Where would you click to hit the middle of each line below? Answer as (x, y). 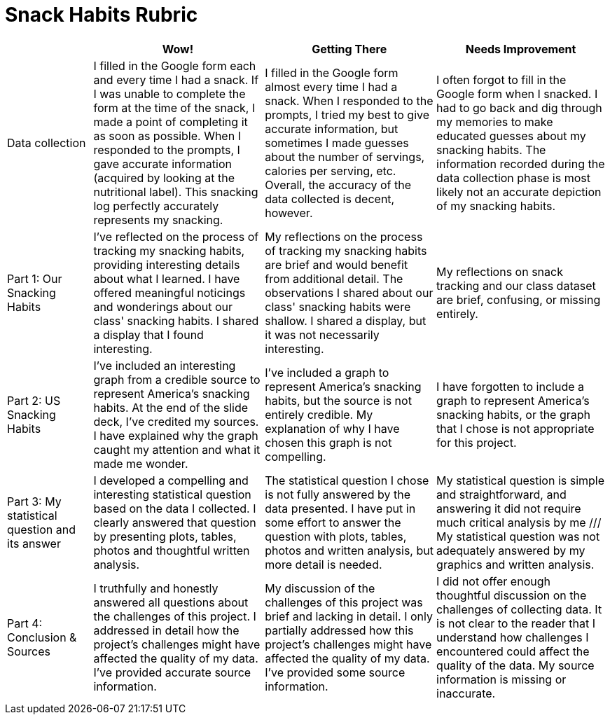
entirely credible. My (319, 414)
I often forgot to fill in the (501, 79)
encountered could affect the (513, 651)
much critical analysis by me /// (519, 522)
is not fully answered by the (338, 494)
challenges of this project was (344, 602)
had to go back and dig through (519, 108)
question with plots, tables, (336, 536)
